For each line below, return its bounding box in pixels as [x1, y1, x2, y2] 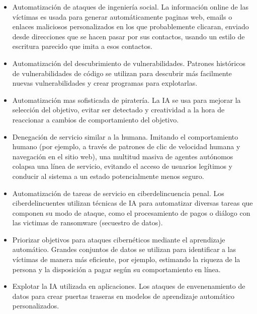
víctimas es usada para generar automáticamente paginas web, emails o [12, 11, 232, 22]
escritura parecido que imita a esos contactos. [12, 41, 152, 51]
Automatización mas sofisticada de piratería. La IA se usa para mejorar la [12, 94, 241, 105]
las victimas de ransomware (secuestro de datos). [12, 217, 163, 228]
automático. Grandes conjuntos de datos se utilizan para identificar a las [12, 244, 236, 255]
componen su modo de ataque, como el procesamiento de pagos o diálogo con [12, 207, 250, 218]
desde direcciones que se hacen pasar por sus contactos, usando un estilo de [12, 31, 245, 41]
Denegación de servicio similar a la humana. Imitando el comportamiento [12, 131, 238, 142]
